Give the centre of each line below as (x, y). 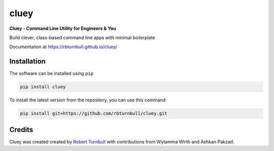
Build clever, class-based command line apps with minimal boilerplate (82, 37)
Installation (27, 62)
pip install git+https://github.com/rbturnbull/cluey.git (94, 114)
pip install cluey (43, 87)
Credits (21, 129)
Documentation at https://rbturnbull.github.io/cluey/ (63, 47)
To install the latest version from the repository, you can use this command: (88, 100)
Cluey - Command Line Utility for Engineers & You (63, 28)
